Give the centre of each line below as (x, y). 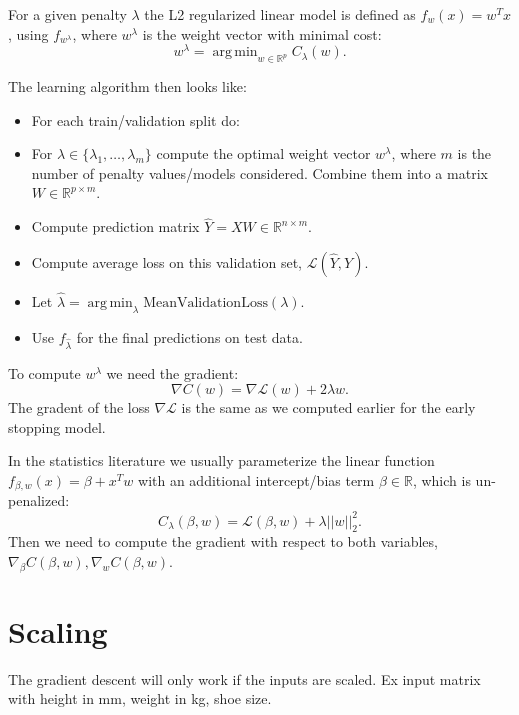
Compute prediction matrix (115, 226)
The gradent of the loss (79, 407)
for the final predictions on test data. (189, 336)
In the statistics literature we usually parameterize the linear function (221, 460)
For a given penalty (67, 14)
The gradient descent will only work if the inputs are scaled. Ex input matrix (244, 678)
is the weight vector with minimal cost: (262, 33)
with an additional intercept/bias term (256, 479)
